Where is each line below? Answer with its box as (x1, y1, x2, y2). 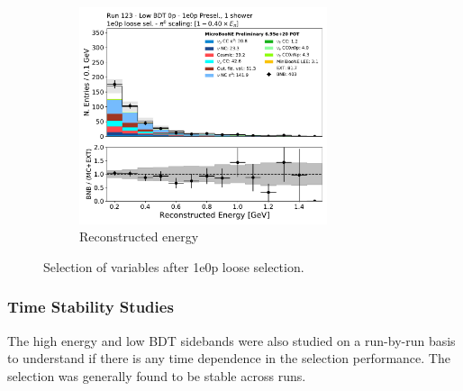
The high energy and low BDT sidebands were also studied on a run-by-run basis (7, 331, 456, 350)
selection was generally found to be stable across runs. (7, 366, 306, 385)
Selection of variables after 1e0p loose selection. (43, 257, 304, 276)
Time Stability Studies (7, 296, 174, 318)
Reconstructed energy (79, 227, 199, 246)
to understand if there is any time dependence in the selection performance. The (7, 349, 450, 368)
